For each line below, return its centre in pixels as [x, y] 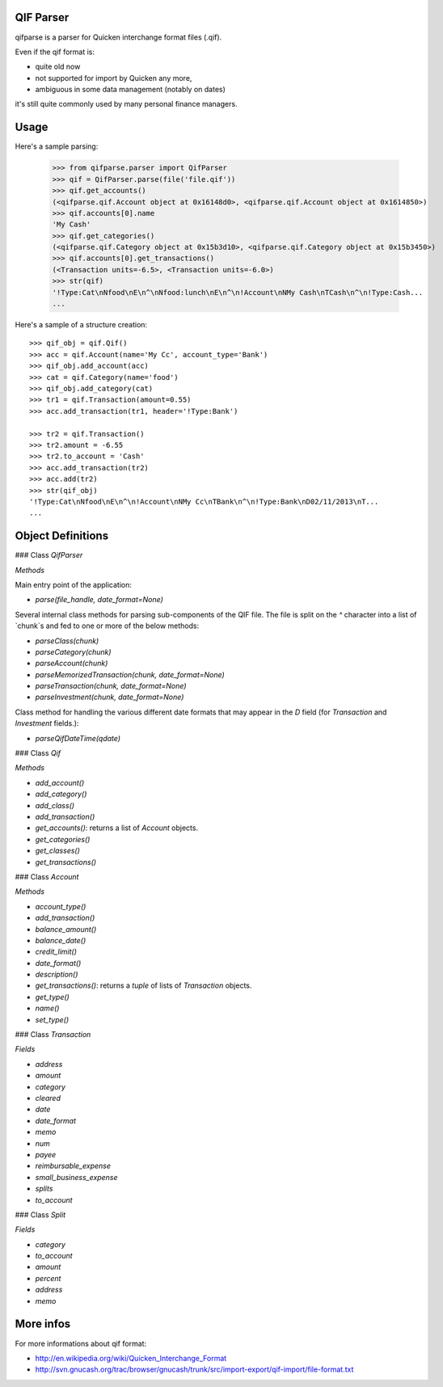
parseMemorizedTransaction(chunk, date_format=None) [130, 674]
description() [57, 975]
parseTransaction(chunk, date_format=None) [111, 686]
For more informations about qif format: [81, 1343]
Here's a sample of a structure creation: [81, 325]
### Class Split [40, 1214]
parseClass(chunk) [67, 641]
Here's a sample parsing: [57, 146]
